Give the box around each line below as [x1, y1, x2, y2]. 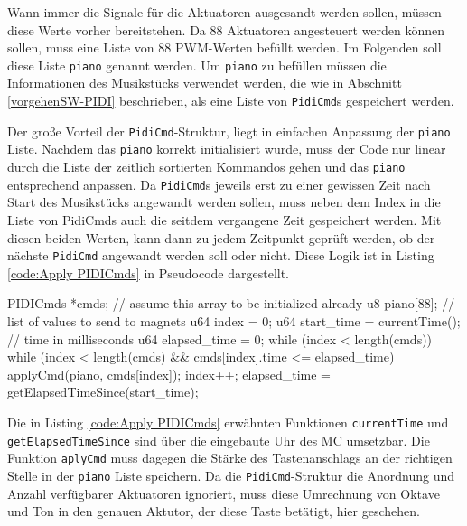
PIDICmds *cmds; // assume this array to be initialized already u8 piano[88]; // [7, 294, 455, 313]
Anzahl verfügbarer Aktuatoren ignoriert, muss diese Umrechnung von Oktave [7, 484, 440, 503]
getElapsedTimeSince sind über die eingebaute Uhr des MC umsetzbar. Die [7, 430, 430, 449]
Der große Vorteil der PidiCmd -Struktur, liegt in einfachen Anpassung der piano [7, 121, 451, 140]
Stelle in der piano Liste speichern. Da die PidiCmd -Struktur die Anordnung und [7, 465, 455, 484]
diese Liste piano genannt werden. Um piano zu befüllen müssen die [7, 55, 387, 74]
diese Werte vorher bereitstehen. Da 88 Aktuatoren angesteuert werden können [7, 20, 445, 39]
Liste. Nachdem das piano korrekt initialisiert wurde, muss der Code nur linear [7, 139, 446, 158]
